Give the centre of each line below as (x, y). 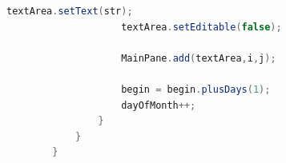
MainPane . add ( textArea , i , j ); (199, 58)
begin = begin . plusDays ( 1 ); (196, 89)
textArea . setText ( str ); (70, 11)
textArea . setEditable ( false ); (201, 27)
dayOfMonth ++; (159, 105)
